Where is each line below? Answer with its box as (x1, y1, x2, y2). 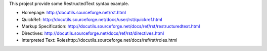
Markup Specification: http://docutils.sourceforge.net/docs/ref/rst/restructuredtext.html (21, 24, 200, 29)
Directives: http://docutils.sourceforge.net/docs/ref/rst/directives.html (21, 30, 164, 36)
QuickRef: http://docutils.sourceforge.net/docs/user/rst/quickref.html (21, 16, 163, 22)
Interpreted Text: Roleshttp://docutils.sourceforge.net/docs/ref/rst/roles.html (21, 37, 178, 43)
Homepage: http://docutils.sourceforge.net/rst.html (21, 10, 126, 16)
